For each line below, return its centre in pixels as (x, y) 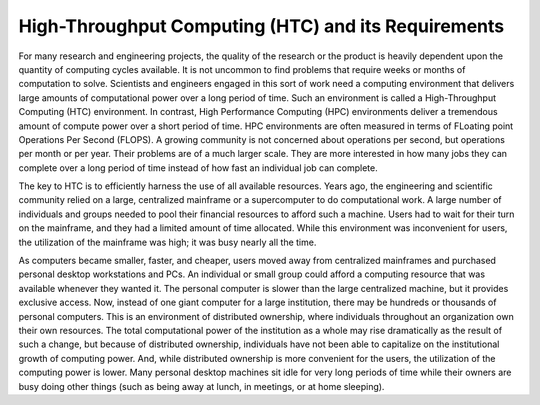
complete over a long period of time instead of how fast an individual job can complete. (198, 167)
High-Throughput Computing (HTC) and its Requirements (261, 26)
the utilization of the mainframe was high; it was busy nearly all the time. (167, 242)
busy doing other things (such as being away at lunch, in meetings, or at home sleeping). (201, 386)
